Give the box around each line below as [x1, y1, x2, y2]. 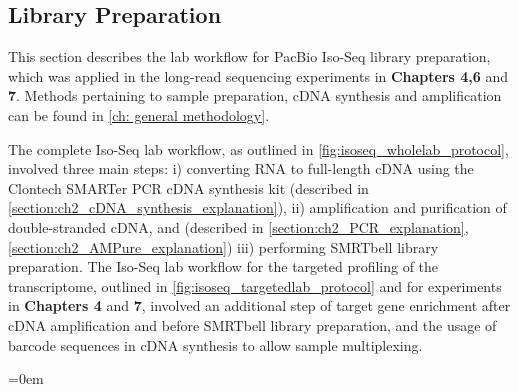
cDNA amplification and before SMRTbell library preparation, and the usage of [8, 314, 497, 335]
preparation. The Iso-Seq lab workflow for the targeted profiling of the [8, 256, 439, 277]
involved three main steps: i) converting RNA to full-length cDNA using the [8, 158, 474, 179]
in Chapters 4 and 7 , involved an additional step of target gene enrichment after [8, 295, 511, 316]
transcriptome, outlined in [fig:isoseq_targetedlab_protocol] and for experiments [8, 275, 502, 296]
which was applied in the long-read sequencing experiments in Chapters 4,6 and [8, 65, 509, 86]
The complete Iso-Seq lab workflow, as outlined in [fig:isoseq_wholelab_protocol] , [8, 138, 509, 159]
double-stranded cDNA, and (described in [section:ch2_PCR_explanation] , [8, 216, 469, 237]
